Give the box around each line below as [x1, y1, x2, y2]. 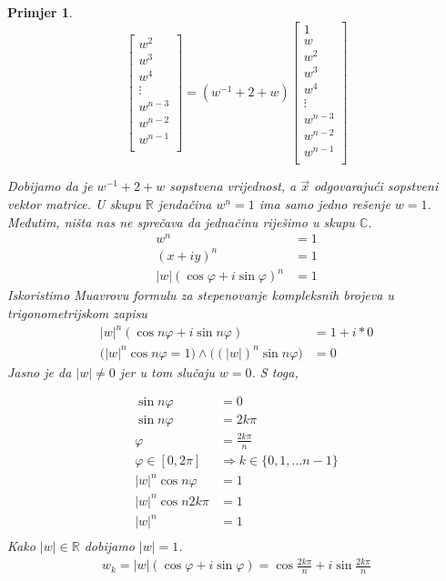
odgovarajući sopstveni [314, 176, 439, 195]
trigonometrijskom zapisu [7, 303, 147, 322]
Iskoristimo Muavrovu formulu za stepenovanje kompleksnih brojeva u [7, 285, 394, 305]
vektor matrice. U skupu [7, 194, 141, 213]
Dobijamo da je [7, 176, 93, 195]
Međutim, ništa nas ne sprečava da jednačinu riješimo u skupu [7, 212, 355, 231]
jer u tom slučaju [119, 362, 215, 381]
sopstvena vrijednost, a [169, 176, 297, 195]
